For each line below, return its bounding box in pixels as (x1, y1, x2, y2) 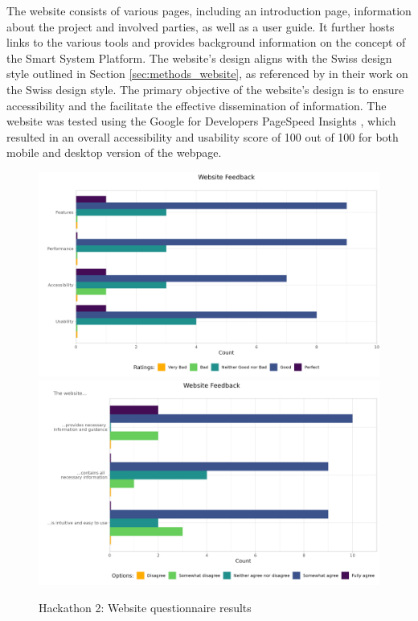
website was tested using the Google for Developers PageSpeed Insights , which (6, 113, 396, 130)
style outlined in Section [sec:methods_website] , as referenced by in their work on (6, 65, 408, 82)
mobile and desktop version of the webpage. (6, 144, 222, 161)
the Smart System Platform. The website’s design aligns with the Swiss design (6, 49, 392, 66)
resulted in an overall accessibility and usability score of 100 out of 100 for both (6, 128, 399, 145)
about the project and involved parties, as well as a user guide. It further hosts (6, 18, 395, 35)
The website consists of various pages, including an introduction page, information (6, 2, 412, 19)
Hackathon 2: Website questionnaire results (39, 598, 252, 615)
